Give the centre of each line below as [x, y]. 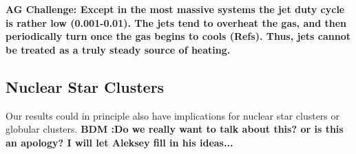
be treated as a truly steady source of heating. [118, 49]
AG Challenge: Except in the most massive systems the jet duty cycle [175, 9]
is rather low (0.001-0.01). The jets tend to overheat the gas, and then [176, 22]
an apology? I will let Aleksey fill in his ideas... [119, 142]
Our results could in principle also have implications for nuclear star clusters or [173, 115]
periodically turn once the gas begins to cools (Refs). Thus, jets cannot [178, 36]
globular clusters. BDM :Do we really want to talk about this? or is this [175, 129]
